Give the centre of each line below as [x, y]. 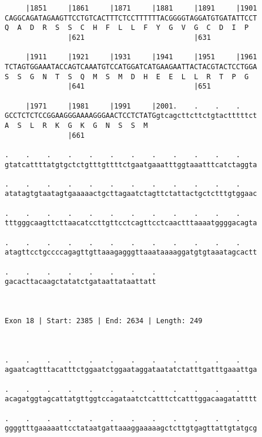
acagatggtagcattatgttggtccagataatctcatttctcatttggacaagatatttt [131, 399]
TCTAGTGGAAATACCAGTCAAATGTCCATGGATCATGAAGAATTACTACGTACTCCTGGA [131, 67]
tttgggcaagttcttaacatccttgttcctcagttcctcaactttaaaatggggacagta [131, 223]
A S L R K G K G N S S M [76, 125]
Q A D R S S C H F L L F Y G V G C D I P [127, 28]
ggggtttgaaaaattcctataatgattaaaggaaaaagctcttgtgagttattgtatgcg [131, 428]
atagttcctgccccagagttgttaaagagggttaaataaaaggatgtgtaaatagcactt [131, 253]
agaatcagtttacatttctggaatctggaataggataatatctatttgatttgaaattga [131, 370]
